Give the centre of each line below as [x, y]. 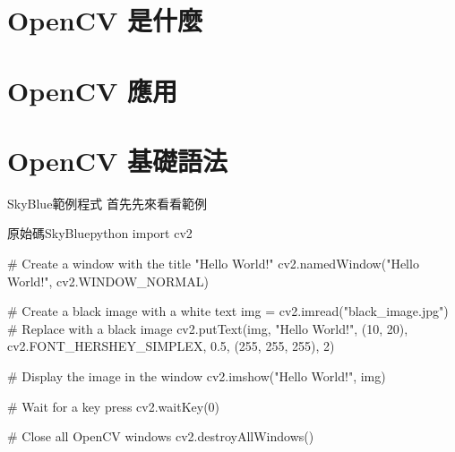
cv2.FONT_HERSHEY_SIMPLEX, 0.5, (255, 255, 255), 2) [171, 346]
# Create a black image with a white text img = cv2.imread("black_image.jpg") [228, 311]
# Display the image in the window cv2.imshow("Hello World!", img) [197, 376]
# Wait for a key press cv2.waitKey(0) [114, 406]
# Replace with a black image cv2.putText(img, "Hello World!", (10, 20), [208, 328]
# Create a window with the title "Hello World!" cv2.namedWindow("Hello [213, 264]
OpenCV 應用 [92, 90]
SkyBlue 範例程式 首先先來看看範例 [107, 203]
